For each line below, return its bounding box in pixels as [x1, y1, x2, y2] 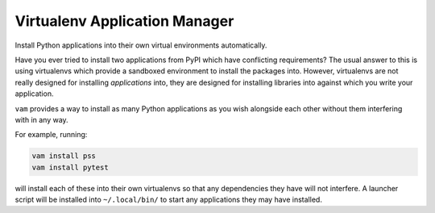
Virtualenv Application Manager [14, 12, 234, 30]
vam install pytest [31, 162, 109, 172]
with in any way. [14, 115, 68, 124]
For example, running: [14, 130, 88, 140]
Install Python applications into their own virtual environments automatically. [14, 40, 267, 50]
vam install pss [31, 152, 97, 161]
